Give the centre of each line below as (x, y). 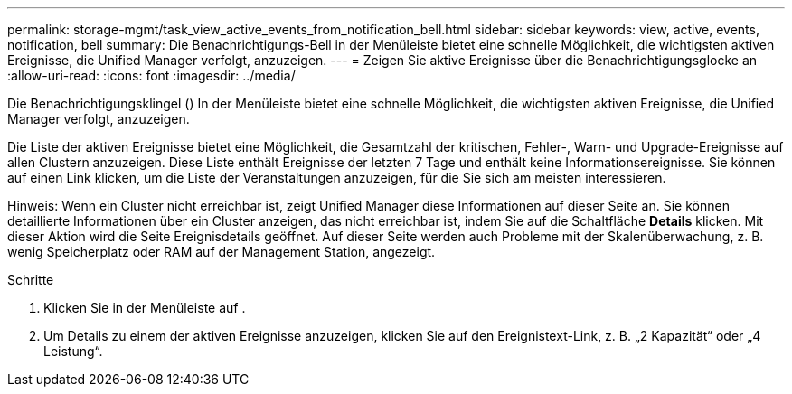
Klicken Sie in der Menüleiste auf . (145, 308)
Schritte (31, 280)
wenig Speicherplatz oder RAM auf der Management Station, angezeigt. (222, 252)
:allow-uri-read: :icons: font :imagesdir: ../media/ (151, 75)
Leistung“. (73, 351)
